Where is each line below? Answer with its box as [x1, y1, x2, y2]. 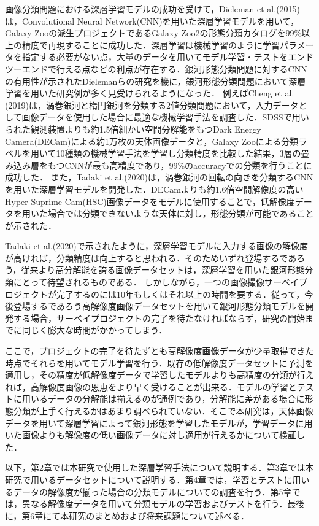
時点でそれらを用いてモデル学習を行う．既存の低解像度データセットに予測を [5, 356, 313, 369]
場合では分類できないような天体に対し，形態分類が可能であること [47, 207, 314, 220]
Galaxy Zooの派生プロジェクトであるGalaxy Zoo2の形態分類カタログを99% [5, 26, 302, 39]
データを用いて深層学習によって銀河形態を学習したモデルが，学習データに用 [5, 416, 313, 429]
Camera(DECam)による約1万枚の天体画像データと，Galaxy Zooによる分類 [5, 134, 299, 147]
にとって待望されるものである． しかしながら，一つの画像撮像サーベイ [13, 276, 299, 288]
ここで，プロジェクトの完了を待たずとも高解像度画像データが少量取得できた [5, 344, 314, 357]
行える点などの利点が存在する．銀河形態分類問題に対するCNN [56, 62, 307, 75]
